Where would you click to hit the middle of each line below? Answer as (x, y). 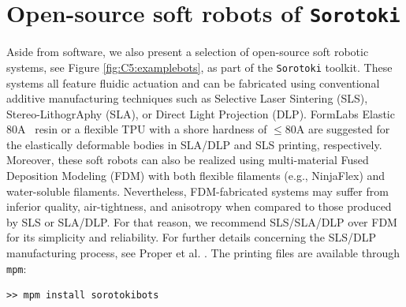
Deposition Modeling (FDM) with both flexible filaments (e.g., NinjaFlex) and (196, 176)
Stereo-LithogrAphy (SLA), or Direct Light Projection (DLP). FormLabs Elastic (201, 113)
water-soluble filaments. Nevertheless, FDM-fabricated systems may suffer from (197, 191)
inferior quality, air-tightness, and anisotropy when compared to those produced (199, 206)
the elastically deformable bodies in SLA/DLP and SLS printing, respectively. (194, 144)
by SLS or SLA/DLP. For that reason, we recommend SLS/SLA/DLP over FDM (202, 221)
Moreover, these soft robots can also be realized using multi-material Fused (188, 160)
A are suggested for (343, 129)
